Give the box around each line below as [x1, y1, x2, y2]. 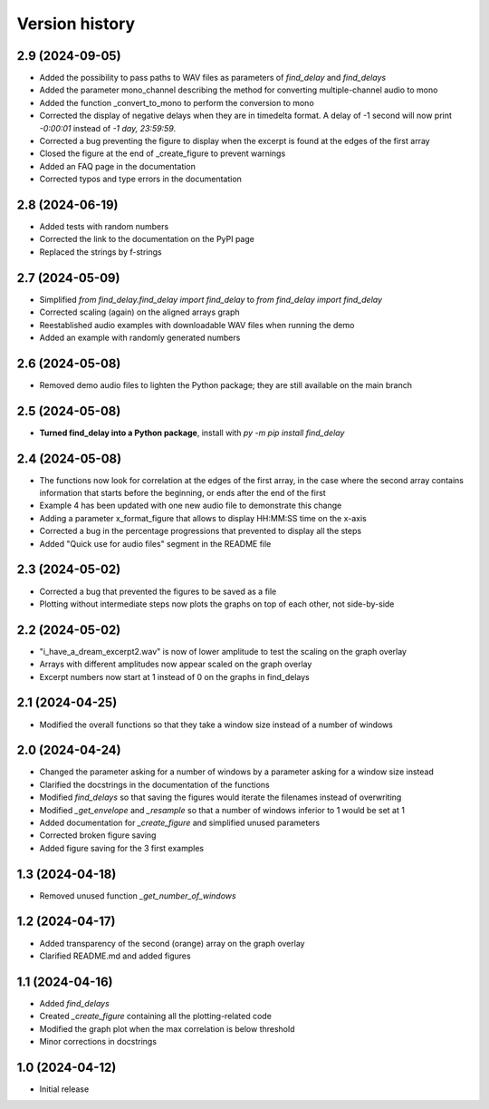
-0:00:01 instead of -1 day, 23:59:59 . [39, 122, 177, 133]
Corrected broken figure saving [39, 830, 157, 841]
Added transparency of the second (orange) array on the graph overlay [39, 938, 305, 948]
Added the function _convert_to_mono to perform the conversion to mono [39, 97, 314, 108]
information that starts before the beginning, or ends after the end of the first [39, 488, 326, 499]
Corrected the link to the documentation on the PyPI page [39, 234, 255, 245]
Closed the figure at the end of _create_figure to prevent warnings [39, 148, 286, 159]
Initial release [39, 1084, 90, 1094]
